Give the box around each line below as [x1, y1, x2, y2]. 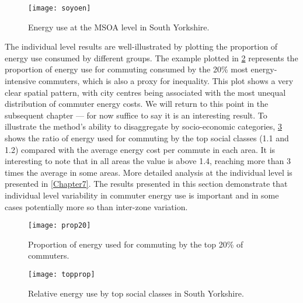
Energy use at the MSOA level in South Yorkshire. [28, 20, 210, 33]
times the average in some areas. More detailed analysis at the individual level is [5, 166, 292, 178]
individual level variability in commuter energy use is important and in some [5, 189, 279, 201]
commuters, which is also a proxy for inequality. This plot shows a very [39, 75, 294, 87]
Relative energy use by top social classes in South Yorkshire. [28, 287, 244, 299]
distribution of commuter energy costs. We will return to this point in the [5, 97, 269, 110]
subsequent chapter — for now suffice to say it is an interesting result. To [5, 109, 267, 121]
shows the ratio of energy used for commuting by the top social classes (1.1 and [5, 132, 289, 144]
